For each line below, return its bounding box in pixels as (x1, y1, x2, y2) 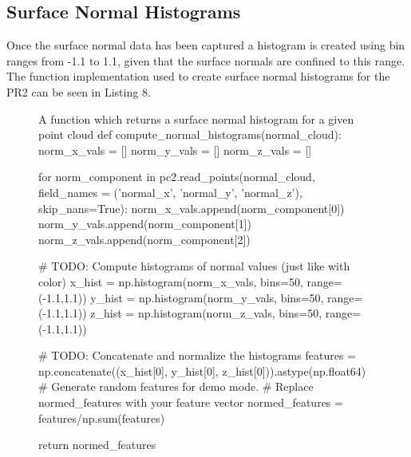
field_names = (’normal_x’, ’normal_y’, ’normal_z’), (38, 183, 302, 200)
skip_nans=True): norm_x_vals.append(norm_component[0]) (38, 199, 345, 216)
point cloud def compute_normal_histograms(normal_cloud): (38, 126, 342, 143)
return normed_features (38, 436, 156, 453)
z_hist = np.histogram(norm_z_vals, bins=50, (90, 305, 322, 321)
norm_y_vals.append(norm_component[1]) (38, 215, 251, 232)
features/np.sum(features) (38, 409, 165, 426)
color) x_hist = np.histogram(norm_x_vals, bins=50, (38, 273, 303, 290)
